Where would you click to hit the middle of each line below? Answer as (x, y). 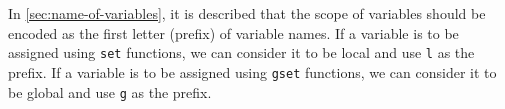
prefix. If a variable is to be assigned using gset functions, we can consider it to (252, 71)
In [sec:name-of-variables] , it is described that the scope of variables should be (247, 13)
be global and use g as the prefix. (110, 91)
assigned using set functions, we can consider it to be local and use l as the (241, 52)
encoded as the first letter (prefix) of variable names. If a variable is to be (233, 32)
